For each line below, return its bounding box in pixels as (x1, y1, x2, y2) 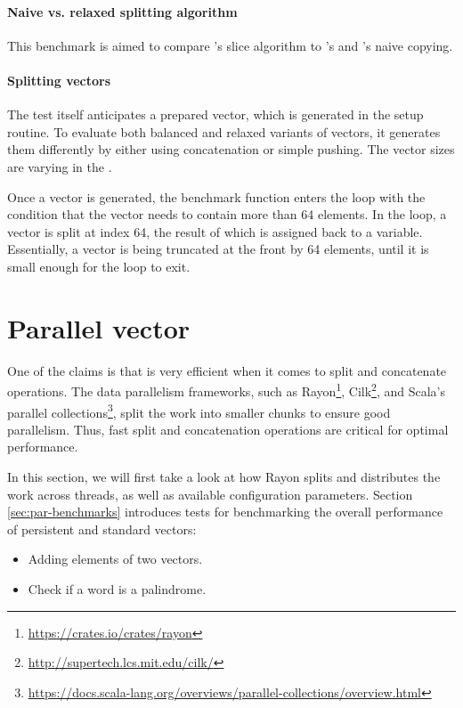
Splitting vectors (7, 70, 111, 89)
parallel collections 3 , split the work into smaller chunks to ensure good (7, 400, 391, 421)
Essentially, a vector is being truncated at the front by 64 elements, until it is (7, 240, 429, 258)
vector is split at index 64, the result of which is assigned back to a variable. (7, 222, 423, 240)
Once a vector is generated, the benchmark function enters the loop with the (7, 187, 426, 206)
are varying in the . (7, 157, 112, 175)
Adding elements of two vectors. (28, 549, 203, 568)
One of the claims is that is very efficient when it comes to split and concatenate (7, 361, 447, 379)
